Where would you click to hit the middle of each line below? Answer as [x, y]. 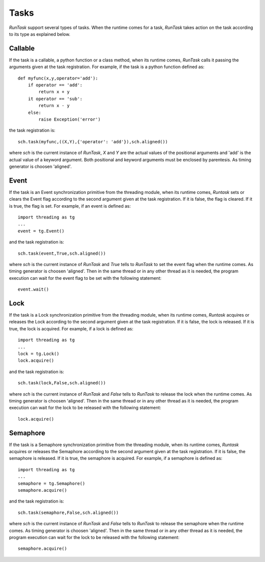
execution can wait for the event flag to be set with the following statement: [85, 278]
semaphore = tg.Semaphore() [52, 483]
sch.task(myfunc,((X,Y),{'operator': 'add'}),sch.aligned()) [93, 142]
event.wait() [33, 289]
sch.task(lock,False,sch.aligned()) [62, 383]
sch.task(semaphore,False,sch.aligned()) [68, 512]
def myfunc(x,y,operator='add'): [58, 78]
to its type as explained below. [40, 34]
